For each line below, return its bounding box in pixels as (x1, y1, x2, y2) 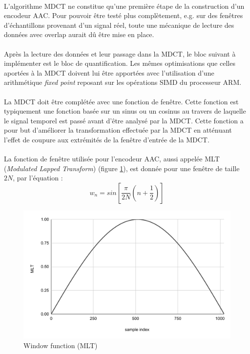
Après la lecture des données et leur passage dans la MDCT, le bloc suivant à (4, 48, 236, 59)
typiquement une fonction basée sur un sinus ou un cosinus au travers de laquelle (4, 106, 246, 116)
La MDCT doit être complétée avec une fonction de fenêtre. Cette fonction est (4, 96, 239, 106)
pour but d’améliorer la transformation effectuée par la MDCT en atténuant (4, 125, 232, 135)
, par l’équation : (13, 173, 63, 183)
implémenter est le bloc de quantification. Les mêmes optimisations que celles (4, 58, 235, 68)
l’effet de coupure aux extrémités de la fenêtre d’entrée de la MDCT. (4, 134, 209, 144)
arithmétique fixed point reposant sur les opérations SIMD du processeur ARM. (4, 77, 242, 87)
